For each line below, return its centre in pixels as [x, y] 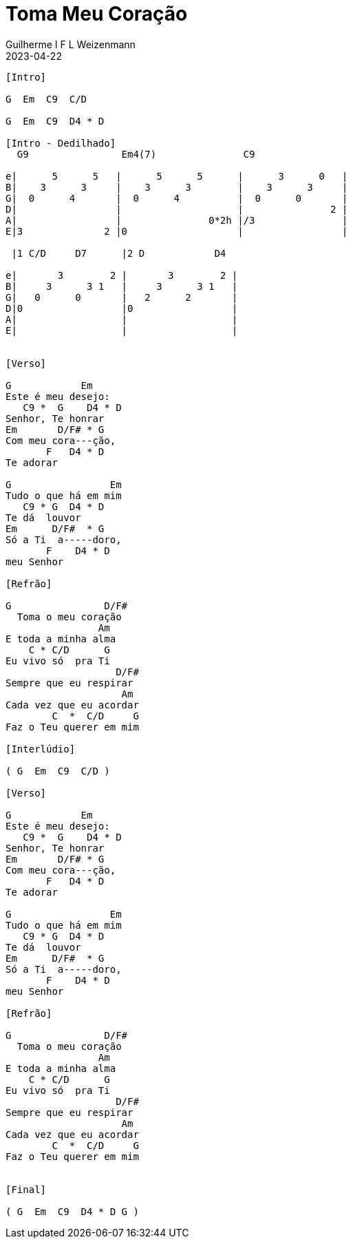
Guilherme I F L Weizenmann [71, 44]
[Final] [26, 1189]
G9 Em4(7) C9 [136, 154]
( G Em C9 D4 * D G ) [72, 1211]
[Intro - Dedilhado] [61, 143]
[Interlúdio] [41, 749]
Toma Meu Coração [97, 14]
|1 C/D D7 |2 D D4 [119, 253]
